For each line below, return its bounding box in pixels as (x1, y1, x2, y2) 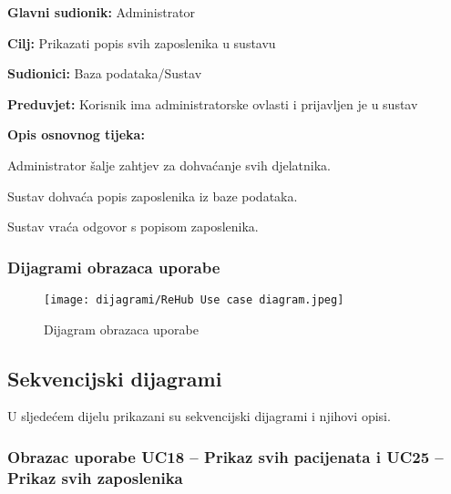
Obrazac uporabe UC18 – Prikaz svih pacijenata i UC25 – (7, 445, 444, 468)
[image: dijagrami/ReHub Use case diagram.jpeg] (44, 293, 344, 306)
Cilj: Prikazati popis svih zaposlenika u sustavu (7, 33, 276, 52)
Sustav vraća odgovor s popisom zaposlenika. (7, 217, 259, 236)
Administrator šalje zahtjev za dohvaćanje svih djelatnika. (7, 155, 331, 174)
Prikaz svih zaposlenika (7, 466, 183, 489)
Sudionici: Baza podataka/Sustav (7, 64, 202, 83)
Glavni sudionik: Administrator (7, 3, 196, 21)
